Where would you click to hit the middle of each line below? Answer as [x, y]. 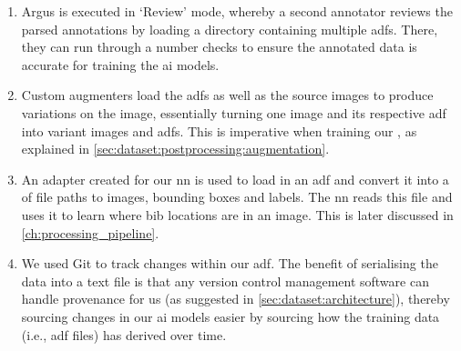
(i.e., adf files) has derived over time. [124, 334]
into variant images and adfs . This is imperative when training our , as [219, 130]
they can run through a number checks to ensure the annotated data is [219, 47]
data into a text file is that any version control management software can [225, 281]
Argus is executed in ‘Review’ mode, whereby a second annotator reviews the [237, 11]
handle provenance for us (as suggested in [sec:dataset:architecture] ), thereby [236, 299]
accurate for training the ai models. [120, 64]
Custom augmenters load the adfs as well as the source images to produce [227, 95]
